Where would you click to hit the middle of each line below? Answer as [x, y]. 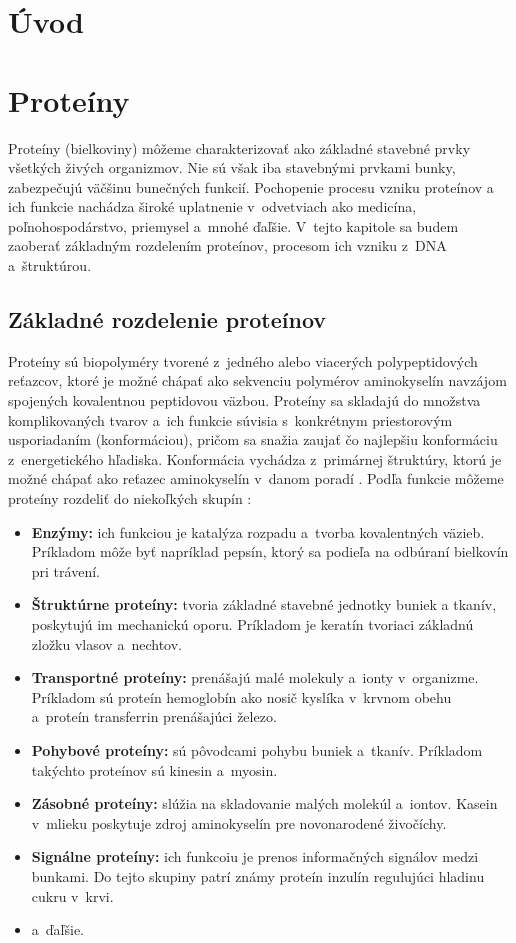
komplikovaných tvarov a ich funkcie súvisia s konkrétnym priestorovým [230, 419]
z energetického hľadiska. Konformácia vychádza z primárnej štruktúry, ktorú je [255, 458]
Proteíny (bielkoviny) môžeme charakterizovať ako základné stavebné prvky [239, 147]
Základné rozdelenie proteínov [167, 319]
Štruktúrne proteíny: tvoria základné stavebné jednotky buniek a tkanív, [264, 604]
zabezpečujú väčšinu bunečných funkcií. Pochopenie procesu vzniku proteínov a [251, 186]
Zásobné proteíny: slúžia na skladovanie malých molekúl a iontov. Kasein [264, 803]
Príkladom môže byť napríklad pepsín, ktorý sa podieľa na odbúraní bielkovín [270, 551]
